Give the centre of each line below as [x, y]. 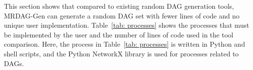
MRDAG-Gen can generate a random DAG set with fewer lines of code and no [122, 15]
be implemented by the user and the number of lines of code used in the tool [119, 34]
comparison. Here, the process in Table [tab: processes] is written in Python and [125, 44]
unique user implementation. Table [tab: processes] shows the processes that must [127, 25]
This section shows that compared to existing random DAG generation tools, [119, 6]
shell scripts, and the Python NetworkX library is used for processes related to [121, 53]
